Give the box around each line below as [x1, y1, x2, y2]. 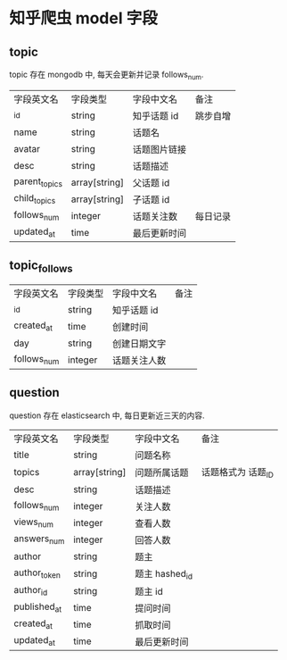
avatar [13, 142, 40, 155]
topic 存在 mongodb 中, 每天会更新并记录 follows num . [9, 69, 204, 81]
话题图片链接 [132, 143, 187, 155]
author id [13, 584, 48, 598]
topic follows [9, 258, 73, 275]
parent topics [13, 175, 62, 189]
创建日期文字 [112, 337, 167, 349]
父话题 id [132, 176, 170, 188]
